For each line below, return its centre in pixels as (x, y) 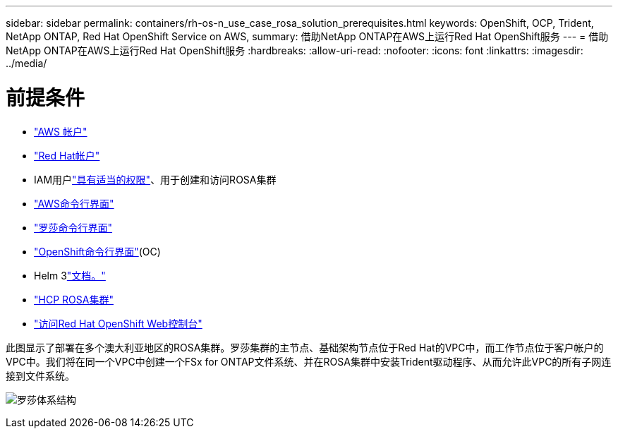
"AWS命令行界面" (74, 203)
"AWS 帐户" (61, 131)
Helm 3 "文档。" (70, 275)
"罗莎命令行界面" (73, 227)
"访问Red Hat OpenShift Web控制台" (118, 323)
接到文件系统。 (40, 375)
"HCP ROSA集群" (74, 299)
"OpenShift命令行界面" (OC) (97, 251)
